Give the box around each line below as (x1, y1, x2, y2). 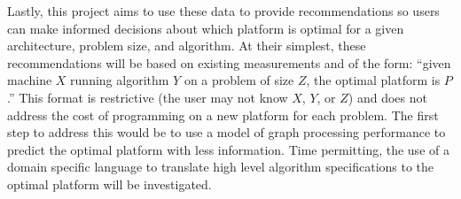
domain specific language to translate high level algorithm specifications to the (7, 157, 434, 176)
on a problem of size (184, 71, 294, 89)
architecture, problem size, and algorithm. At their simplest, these (7, 36, 366, 55)
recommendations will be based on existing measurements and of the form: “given (7, 53, 451, 72)
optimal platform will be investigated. (7, 174, 212, 193)
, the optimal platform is (306, 71, 441, 89)
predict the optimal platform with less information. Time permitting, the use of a (7, 140, 449, 158)
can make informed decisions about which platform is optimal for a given (7, 19, 404, 37)
